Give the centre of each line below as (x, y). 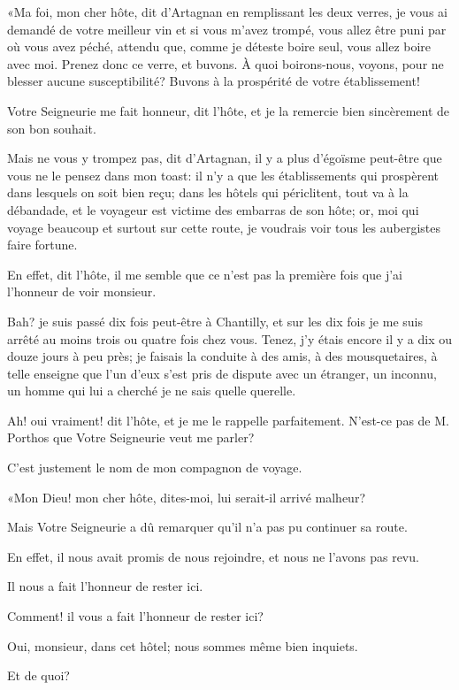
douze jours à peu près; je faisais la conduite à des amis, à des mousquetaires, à (222, 356)
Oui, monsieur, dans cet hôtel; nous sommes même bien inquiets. (183, 645)
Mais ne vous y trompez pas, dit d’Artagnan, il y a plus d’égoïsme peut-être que (225, 158)
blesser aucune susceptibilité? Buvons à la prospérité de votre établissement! (214, 81)
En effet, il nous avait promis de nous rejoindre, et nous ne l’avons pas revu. (213, 556)
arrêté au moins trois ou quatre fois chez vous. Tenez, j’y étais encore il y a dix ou (229, 338)
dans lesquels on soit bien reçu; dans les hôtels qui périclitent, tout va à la (208, 192)
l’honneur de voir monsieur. (82, 291)
